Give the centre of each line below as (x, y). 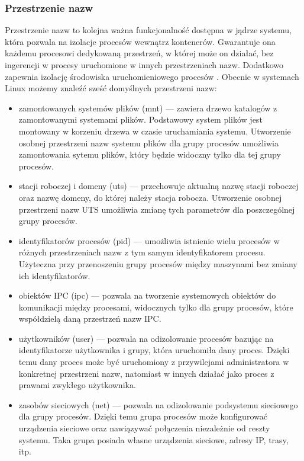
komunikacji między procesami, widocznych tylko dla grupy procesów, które (156, 307)
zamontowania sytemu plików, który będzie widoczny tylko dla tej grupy (150, 154)
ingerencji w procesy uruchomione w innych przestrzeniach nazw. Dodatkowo (144, 65)
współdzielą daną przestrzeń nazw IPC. (90, 318)
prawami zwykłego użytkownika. (77, 385)
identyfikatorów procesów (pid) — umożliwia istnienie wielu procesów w (149, 240)
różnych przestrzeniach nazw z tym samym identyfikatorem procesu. (142, 252)
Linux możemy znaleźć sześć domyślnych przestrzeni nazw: (111, 88)
